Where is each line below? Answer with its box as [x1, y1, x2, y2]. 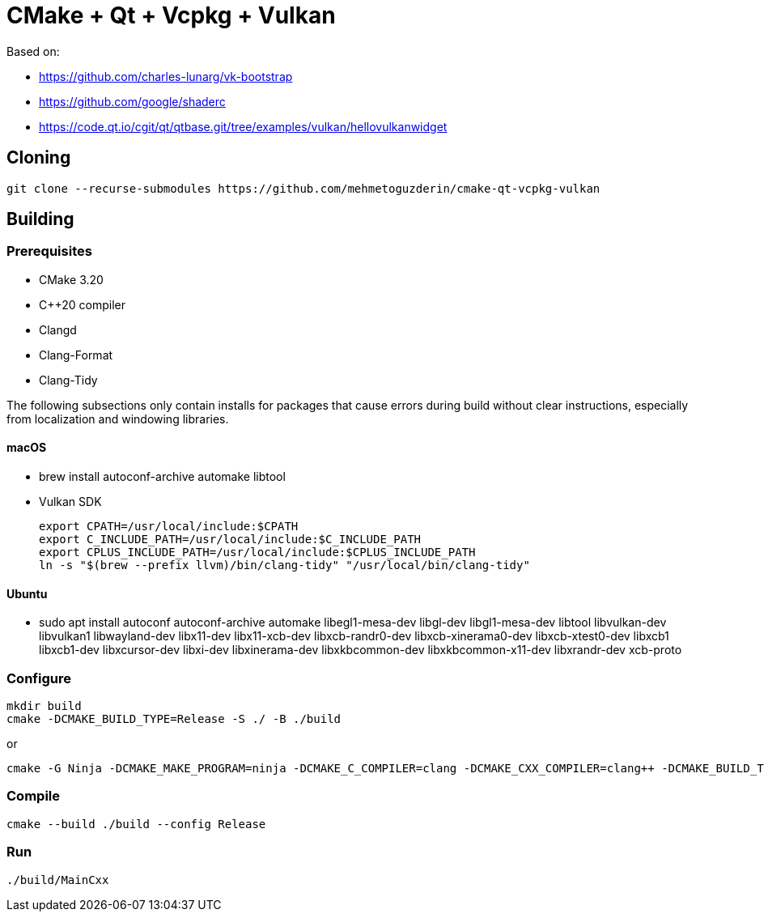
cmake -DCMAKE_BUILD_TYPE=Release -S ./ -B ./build [6, 712, 342, 725]
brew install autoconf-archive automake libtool [39, 470, 286, 484]
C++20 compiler [39, 297, 126, 312]
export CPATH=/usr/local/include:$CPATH [39, 520, 299, 533]
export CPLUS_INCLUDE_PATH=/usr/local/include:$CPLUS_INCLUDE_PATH [39, 546, 476, 559]
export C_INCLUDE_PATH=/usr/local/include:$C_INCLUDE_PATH [39, 533, 422, 546]
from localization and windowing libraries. [6, 411, 229, 426]
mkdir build [6, 699, 82, 712]
